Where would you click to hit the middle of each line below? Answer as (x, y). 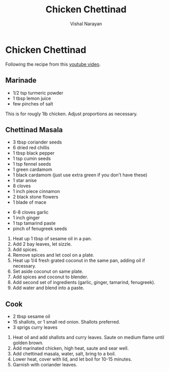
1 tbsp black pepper (34, 153)
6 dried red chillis (31, 148)
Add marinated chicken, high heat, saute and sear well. (71, 348)
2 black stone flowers (36, 197)
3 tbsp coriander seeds (37, 142)
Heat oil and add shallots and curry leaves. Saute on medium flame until (89, 338)
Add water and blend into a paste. (48, 288)
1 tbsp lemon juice (32, 98)
